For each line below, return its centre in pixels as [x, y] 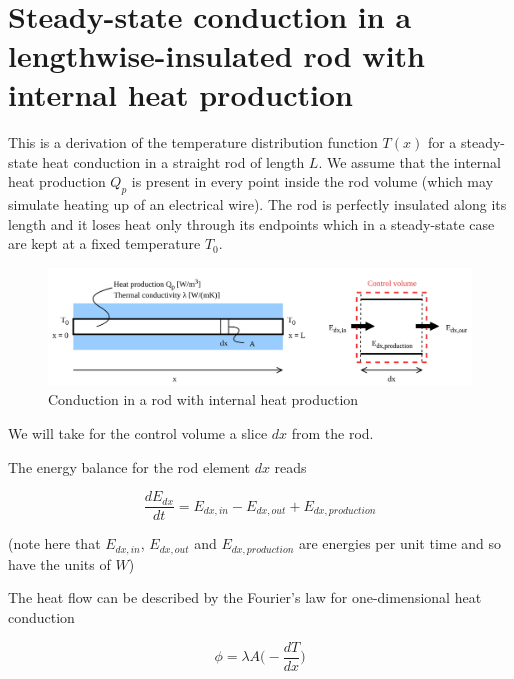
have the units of [59, 563]
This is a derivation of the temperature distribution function [193, 142]
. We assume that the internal [409, 161]
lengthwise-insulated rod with [216, 54]
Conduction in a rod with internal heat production [203, 399]
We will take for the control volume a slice [138, 433]
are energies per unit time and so [400, 543]
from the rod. [332, 433]
